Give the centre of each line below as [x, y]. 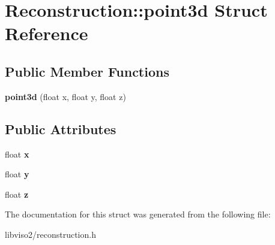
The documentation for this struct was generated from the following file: [138, 214]
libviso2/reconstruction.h [50, 234]
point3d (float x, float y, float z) [65, 96]
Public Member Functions [87, 71]
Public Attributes [61, 128]
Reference [47, 33]
